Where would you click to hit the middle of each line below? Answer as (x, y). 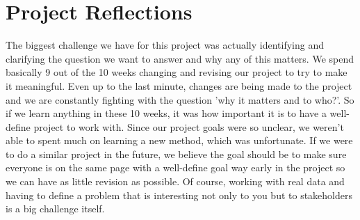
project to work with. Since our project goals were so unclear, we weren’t (189, 126)
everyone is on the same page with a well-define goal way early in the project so (175, 167)
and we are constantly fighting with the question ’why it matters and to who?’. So (180, 99)
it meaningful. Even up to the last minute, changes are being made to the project (179, 85)
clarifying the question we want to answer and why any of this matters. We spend (180, 58)
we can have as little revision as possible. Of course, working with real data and (175, 181)
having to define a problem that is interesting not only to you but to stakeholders (179, 195)
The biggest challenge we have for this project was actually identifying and (165, 45)
